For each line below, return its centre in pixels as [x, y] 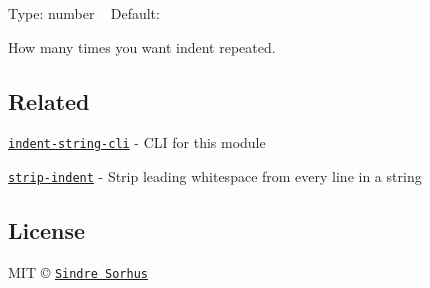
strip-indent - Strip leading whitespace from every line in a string [215, 176]
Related [49, 100]
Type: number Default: [84, 13]
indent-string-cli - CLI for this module [137, 142]
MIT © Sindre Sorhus [78, 271]
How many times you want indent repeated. [142, 46]
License [47, 230]
